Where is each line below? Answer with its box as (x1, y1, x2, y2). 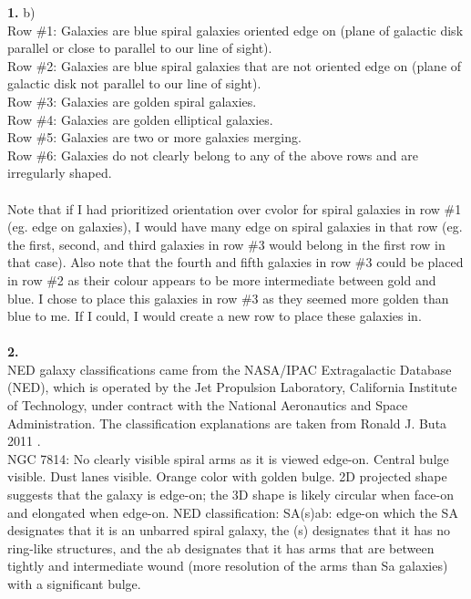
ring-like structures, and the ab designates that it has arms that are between (7, 538, 435, 557)
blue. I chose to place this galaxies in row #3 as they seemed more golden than (7, 288, 449, 307)
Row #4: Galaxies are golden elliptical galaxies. (7, 109, 273, 129)
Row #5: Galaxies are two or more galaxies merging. (7, 128, 302, 147)
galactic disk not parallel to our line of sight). (7, 74, 261, 93)
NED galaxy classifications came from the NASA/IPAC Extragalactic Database (7, 359, 452, 378)
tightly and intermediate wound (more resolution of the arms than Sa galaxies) (7, 556, 448, 575)
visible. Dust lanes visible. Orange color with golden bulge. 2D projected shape (7, 467, 447, 486)
